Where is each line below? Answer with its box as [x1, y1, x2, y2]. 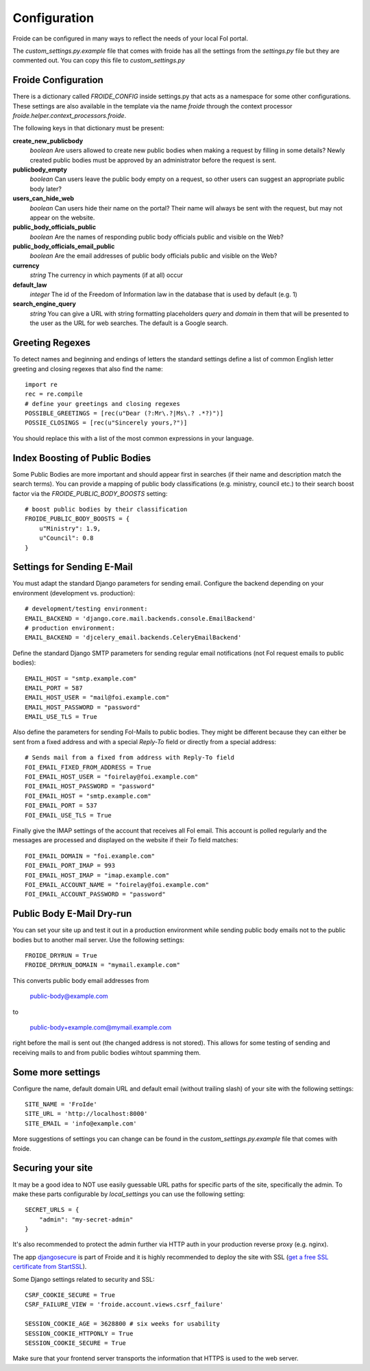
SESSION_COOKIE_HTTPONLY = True [25, 1329, 134, 1337]
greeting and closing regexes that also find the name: [12, 364, 164, 373]
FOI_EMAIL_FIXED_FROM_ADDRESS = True [25, 763, 152, 771]
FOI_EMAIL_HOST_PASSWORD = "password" [25, 783, 156, 790]
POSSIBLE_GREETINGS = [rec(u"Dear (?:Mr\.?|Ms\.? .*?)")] [25, 409, 224, 418]
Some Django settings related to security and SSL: [12, 1275, 155, 1283]
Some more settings [12, 1066, 101, 1078]
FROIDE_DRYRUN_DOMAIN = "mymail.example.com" [25, 961, 181, 969]
